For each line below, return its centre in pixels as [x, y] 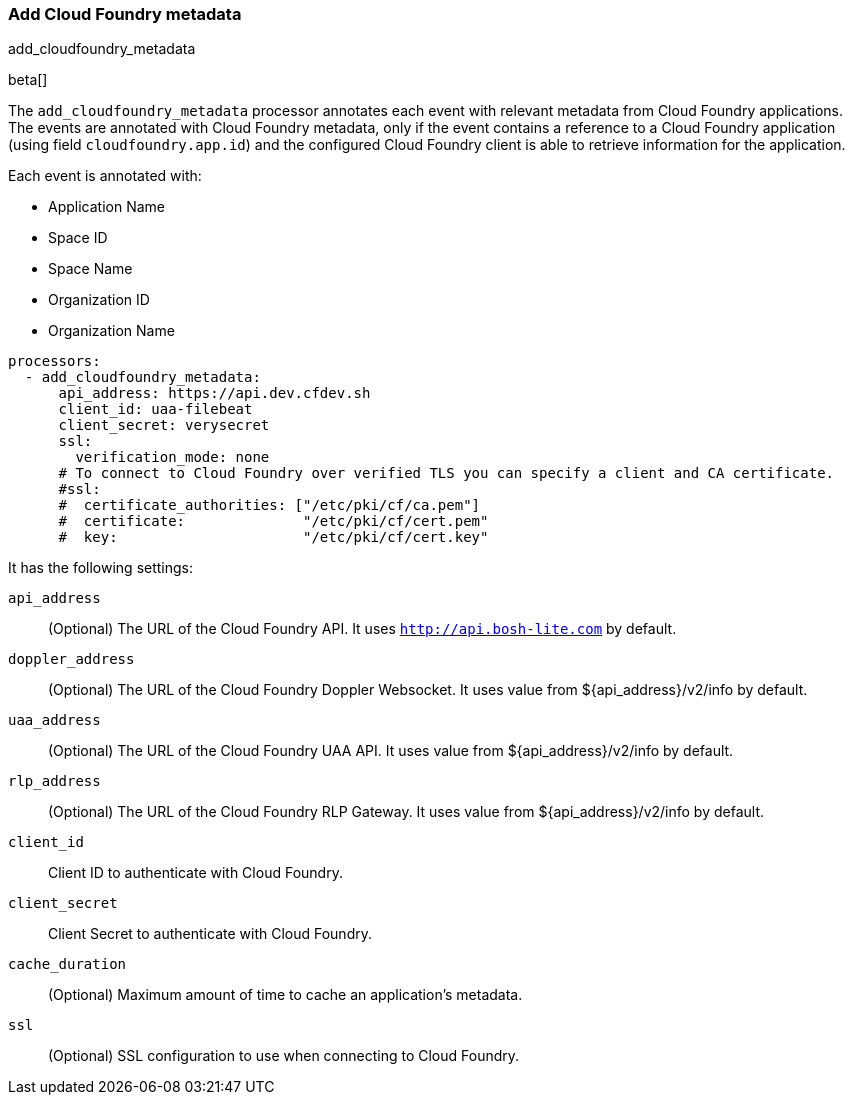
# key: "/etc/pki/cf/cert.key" [273, 537]
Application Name [106, 207]
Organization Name [111, 331]
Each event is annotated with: [105, 176]
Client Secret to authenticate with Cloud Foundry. [210, 934]
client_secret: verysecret [164, 425]
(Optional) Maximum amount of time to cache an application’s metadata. [285, 995]
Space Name [90, 269]
